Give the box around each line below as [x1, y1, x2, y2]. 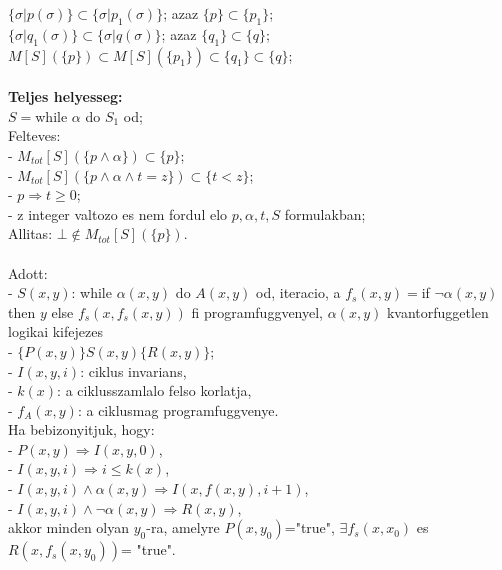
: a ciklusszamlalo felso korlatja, [57, 380, 252, 401]
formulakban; [284, 203, 366, 224]
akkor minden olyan [8, 517, 130, 538]
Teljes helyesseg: [8, 86, 123, 107]
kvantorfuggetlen [386, 301, 489, 322]
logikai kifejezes [8, 321, 103, 342]
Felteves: [8, 125, 61, 146]
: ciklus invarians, [80, 360, 187, 381]
